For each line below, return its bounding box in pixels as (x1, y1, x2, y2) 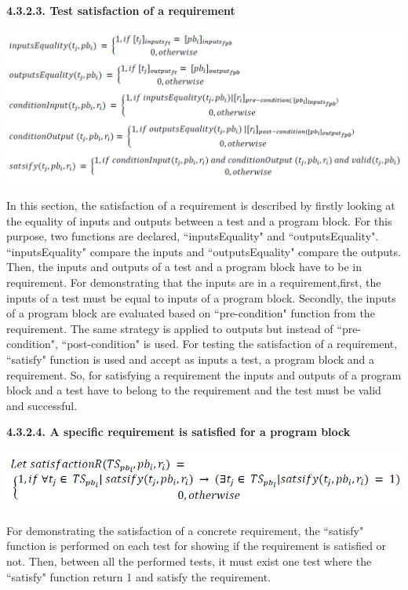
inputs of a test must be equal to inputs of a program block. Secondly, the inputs (6, 289, 396, 306)
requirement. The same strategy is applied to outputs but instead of (6, 320, 333, 336)
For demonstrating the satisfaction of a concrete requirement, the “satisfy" (6, 522, 364, 538)
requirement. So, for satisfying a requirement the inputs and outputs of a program (6, 366, 402, 383)
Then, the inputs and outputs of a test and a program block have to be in (6, 258, 362, 275)
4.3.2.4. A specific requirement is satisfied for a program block (6, 423, 351, 440)
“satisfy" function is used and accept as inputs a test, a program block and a (6, 351, 375, 368)
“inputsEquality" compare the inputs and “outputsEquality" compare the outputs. (6, 243, 401, 259)
